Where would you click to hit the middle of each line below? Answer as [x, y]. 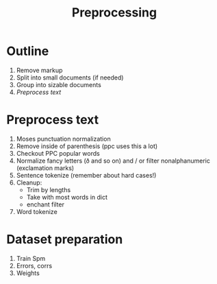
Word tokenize [37, 211]
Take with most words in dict [67, 197]
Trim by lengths [49, 189]
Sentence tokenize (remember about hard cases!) [86, 175]
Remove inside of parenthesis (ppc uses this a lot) [87, 146]
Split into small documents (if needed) [70, 78]
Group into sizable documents [59, 84]
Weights [28, 273]
